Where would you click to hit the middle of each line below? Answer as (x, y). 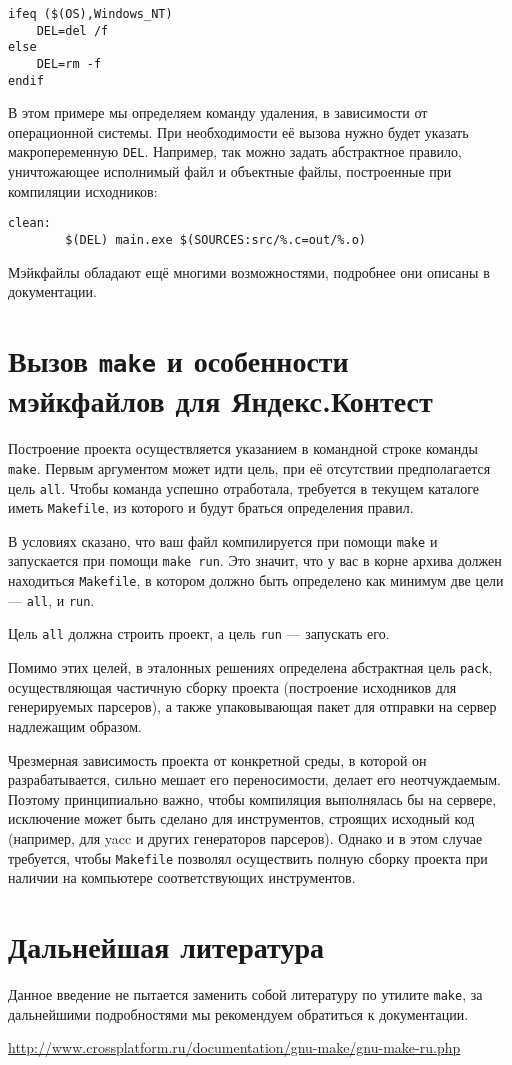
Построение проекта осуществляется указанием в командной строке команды (243, 448)
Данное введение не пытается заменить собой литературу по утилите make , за (245, 993)
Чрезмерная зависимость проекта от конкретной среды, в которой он (217, 759)
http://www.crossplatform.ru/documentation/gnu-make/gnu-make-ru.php (234, 1047)
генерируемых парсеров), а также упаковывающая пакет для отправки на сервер (252, 706)
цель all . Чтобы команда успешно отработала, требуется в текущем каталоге (244, 487)
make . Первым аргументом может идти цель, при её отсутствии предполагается (249, 467)
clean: (29, 223)
